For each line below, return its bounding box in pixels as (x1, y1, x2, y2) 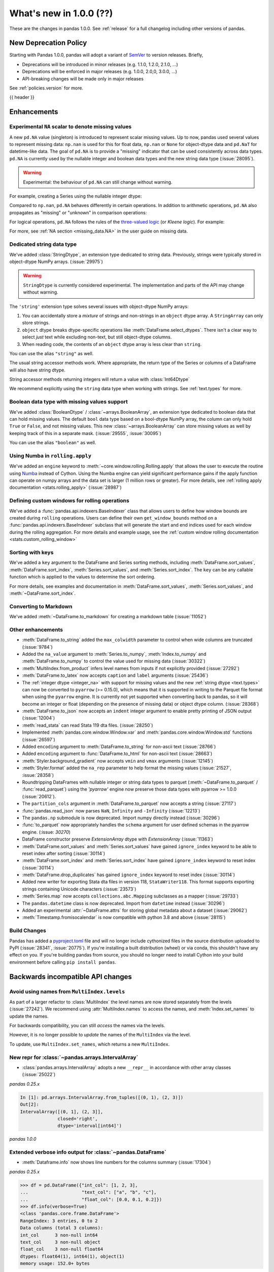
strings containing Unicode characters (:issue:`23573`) (22, 886, 136, 892)
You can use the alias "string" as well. (9, 350, 94, 356)
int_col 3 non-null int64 (20, 1232, 98, 1238)
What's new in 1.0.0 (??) (9, 8, 113, 19)
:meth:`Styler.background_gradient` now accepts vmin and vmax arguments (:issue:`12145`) (22, 758, 213, 764)
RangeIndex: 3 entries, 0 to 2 (20, 1218, 98, 1224)
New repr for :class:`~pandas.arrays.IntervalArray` (9, 1054, 139, 1061)
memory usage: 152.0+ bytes (20, 1261, 90, 1266)
